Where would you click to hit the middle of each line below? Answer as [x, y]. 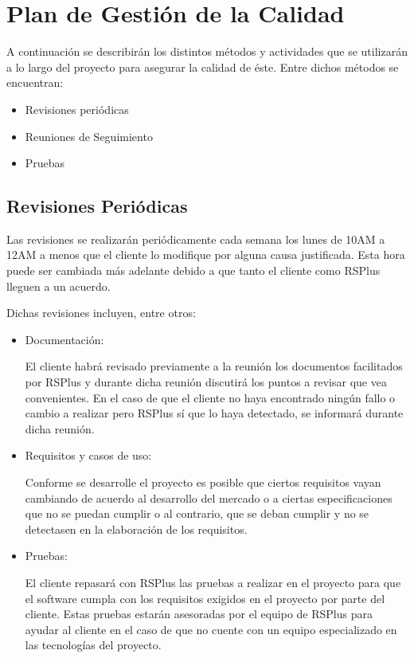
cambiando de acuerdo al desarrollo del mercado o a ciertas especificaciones [209, 497]
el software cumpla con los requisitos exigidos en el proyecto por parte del [205, 598]
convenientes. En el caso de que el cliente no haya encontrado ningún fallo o [210, 397]
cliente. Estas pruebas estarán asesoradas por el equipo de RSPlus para [199, 614]
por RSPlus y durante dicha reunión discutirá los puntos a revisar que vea [206, 382]
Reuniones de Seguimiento [89, 136]
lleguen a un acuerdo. [59, 286]
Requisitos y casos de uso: [88, 455]
